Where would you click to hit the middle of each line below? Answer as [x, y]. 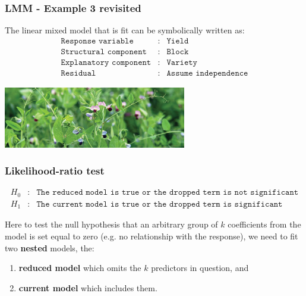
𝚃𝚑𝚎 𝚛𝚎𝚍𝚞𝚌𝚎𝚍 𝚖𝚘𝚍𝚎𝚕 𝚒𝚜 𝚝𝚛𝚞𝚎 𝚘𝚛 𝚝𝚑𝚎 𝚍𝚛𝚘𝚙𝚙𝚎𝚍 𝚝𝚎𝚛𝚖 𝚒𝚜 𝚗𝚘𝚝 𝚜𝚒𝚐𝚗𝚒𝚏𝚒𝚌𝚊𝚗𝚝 [168, 193]
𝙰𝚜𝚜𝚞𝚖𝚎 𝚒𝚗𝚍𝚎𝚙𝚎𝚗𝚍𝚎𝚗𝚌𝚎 [207, 73]
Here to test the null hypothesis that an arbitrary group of [111, 224]
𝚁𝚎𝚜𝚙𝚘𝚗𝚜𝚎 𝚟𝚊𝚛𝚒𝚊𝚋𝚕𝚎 [97, 41]
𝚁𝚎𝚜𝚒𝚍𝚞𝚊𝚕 [78, 73]
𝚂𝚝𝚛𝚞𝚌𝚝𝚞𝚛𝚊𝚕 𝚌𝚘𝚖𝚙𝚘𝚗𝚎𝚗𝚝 [104, 52]
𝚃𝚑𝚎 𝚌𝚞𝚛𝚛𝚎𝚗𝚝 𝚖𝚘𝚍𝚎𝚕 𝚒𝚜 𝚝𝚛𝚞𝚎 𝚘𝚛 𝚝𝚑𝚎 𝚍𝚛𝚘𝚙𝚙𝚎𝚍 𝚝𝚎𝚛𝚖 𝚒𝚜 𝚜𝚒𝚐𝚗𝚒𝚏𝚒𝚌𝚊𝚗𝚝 [160, 204]
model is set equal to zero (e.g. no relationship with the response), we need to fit [152, 236]
